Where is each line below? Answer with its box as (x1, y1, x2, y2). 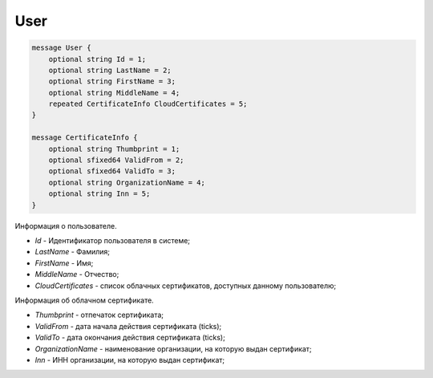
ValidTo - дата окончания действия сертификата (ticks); (34, 333, 226, 343)
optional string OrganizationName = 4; (48, 177, 206, 187)
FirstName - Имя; (34, 258, 94, 268)
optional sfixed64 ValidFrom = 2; (48, 156, 184, 165)
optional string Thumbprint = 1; (48, 144, 180, 153)
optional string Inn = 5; (48, 189, 151, 198)
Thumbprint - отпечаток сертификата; (34, 310, 164, 320)
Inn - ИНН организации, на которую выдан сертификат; (34, 355, 225, 364)
